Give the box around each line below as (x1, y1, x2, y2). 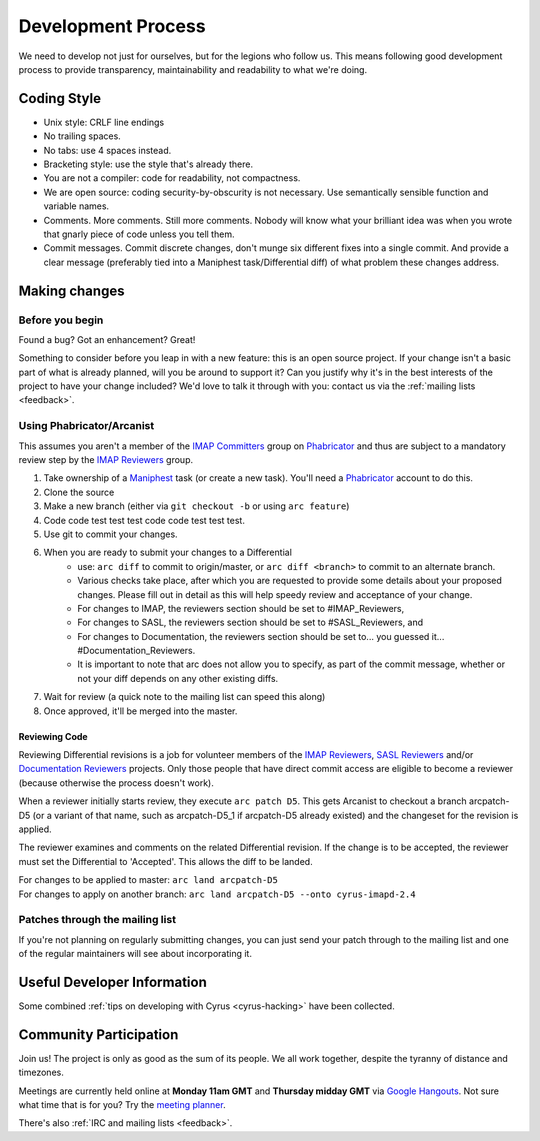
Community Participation (18, 1026, 179, 1043)
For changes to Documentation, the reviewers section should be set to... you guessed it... (77, 630, 445, 642)
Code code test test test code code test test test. (43, 514, 245, 526)
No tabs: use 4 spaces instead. (43, 144, 172, 156)
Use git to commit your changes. (43, 528, 179, 540)
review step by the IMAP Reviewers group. (18, 454, 194, 465)
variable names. (43, 200, 110, 212)
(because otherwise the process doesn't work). (18, 776, 214, 789)
